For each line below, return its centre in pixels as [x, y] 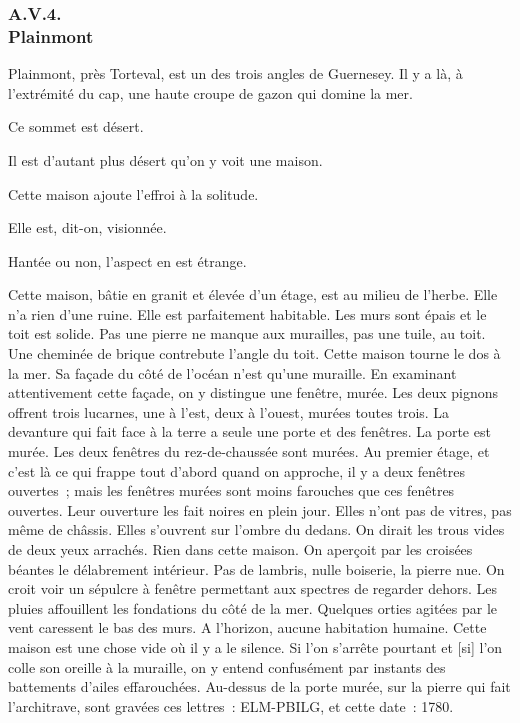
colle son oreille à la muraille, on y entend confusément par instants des [227, 666]
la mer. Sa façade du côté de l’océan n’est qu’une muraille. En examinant [232, 372]
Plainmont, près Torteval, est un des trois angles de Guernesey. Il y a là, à [235, 73]
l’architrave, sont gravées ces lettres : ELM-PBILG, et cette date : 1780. [231, 705]
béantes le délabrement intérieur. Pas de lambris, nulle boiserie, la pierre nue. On [256, 568]
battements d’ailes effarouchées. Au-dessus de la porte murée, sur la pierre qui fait [259, 686]
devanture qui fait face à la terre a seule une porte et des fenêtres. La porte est [249, 431]
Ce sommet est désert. [76, 126]
